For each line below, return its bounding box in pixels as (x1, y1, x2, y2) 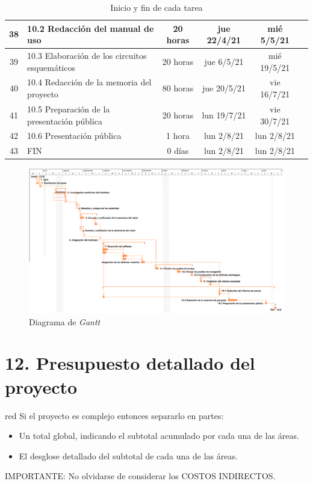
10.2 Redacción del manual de (27, 22, 154, 34)
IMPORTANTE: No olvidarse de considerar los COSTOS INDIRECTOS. (5, 470, 276, 482)
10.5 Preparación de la (27, 102, 110, 115)
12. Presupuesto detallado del (5, 351, 255, 375)
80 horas (162, 82, 194, 94)
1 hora (166, 129, 190, 142)
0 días (167, 144, 189, 157)
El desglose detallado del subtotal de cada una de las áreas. (19, 449, 238, 462)
